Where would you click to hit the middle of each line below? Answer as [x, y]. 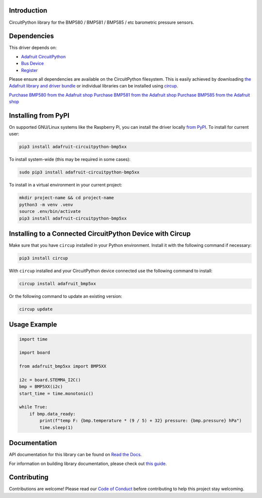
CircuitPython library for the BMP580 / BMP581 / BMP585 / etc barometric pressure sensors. [101, 22]
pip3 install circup [43, 258]
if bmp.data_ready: [53, 414]
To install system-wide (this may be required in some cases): [70, 159]
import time [33, 339]
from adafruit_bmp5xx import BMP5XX [63, 366]
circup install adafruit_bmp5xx [58, 283]
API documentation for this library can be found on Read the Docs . [75, 455]
